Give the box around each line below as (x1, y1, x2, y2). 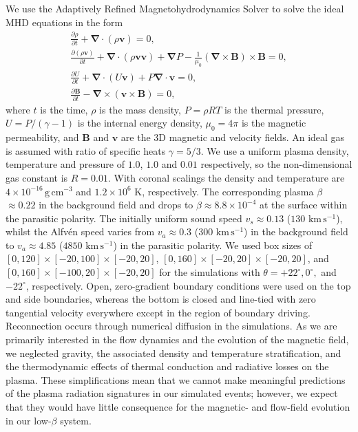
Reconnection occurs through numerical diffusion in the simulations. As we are (6, 318, 337, 333)
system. (60, 413, 92, 427)
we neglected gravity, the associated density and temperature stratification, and (6, 345, 341, 360)
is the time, (40, 102, 88, 116)
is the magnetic (241, 116, 306, 130)
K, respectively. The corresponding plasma (134, 184, 314, 198)
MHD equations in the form (6, 14, 123, 29)
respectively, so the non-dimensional (200, 157, 352, 171)
